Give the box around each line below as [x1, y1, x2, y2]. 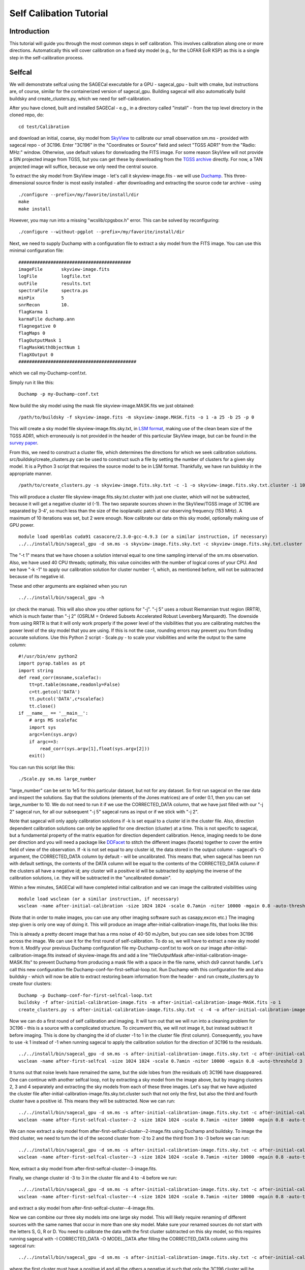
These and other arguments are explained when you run [9, 583, 127, 589]
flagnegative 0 [18, 323, 56, 329]
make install [18, 206, 51, 212]
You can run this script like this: [9, 764, 75, 770]
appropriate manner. [9, 470, 52, 477]
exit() [28, 753, 46, 759]
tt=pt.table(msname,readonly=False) [28, 682, 120, 688]
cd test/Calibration [18, 123, 70, 130]
